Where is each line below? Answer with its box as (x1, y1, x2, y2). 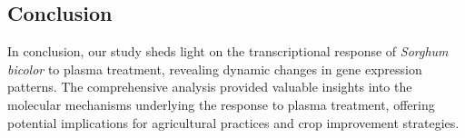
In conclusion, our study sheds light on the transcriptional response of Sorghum (7, 42, 449, 61)
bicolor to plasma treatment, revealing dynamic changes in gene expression (7, 59, 422, 78)
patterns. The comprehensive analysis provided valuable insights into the (7, 77, 412, 96)
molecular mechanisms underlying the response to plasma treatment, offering (7, 94, 435, 113)
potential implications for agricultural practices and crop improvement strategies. (7, 113, 460, 132)
